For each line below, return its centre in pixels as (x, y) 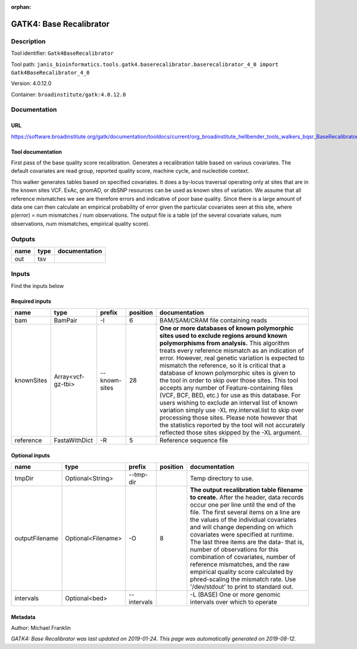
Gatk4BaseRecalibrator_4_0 (50, 72)
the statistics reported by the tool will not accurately (233, 425)
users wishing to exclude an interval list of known (228, 403)
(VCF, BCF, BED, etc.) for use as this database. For (230, 395)
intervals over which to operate (234, 602)
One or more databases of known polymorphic (227, 328)
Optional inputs (30, 455)
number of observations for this (234, 549)
